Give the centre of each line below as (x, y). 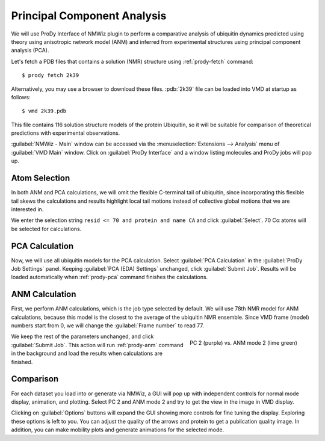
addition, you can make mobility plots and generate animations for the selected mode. (118, 430)
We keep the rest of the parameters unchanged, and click (82, 336)
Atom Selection (41, 178)
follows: (21, 97)
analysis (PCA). (30, 51)
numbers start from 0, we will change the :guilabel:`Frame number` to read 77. (107, 325)
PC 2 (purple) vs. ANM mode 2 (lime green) (243, 343)
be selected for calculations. (46, 229)
